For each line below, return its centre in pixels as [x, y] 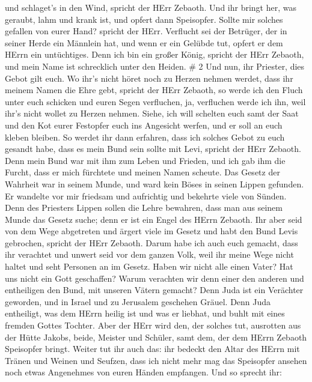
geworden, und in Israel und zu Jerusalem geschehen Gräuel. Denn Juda [138, 301]
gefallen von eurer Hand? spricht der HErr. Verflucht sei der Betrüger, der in [146, 31]
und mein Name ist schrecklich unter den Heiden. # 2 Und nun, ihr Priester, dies [155, 66]
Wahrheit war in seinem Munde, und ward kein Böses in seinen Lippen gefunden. [154, 183]
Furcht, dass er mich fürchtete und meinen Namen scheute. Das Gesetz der [142, 172]
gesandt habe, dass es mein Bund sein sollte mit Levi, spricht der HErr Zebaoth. [153, 149]
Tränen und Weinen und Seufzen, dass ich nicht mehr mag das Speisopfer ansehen [156, 360]
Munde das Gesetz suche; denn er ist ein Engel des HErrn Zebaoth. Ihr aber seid [154, 219]
